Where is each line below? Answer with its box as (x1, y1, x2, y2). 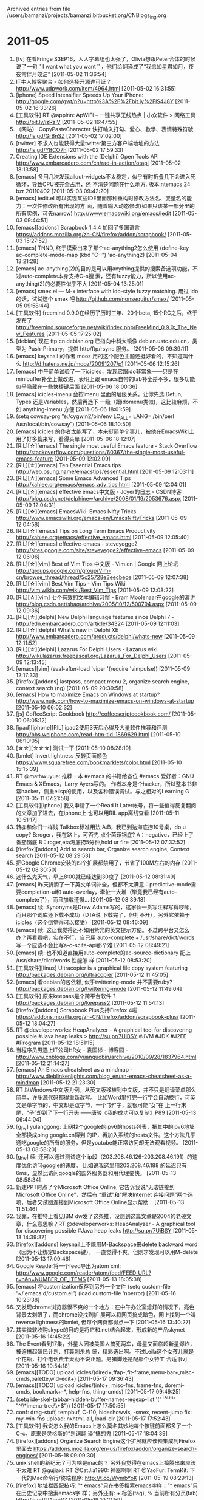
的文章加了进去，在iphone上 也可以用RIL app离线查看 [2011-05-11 (15, 809, 180, 817)
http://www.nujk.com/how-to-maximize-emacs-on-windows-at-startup (15, 697, 194, 704)
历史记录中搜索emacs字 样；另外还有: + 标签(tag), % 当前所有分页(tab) (21, 1489, 198, 1496)
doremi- (164, 1382, 185, 1389)
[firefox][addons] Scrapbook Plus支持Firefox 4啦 (15, 1006, 138, 1013)
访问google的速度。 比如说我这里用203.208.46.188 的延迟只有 (32, 1162, 187, 1169)
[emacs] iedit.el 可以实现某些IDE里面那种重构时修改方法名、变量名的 (15, 194, 187, 202)
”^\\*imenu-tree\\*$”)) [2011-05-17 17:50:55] (15, 1402, 126, 1409)
